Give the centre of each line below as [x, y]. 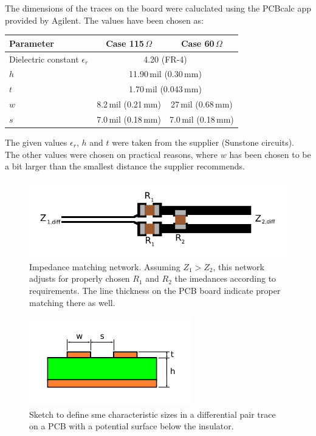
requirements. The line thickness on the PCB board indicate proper [155, 291]
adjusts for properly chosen [80, 278]
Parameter [32, 43]
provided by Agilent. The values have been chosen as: [104, 20]
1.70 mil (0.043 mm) [165, 89]
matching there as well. [72, 302]
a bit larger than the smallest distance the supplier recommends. [125, 166]
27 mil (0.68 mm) [201, 104]
